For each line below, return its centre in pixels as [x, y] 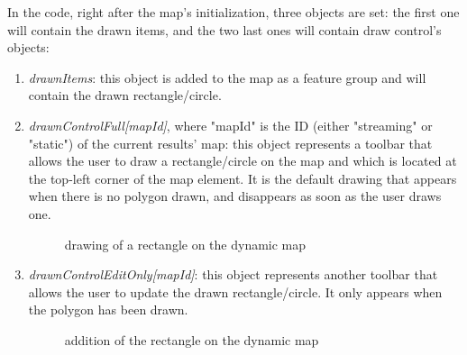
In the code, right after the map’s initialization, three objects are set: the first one [233, 12]
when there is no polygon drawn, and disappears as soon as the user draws [235, 196]
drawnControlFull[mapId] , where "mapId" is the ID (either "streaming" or [230, 125]
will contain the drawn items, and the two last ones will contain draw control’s [224, 29]
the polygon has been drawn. [108, 309]
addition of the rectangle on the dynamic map [192, 339]
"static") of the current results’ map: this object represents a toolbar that [230, 143]
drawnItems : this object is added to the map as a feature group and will [227, 77]
